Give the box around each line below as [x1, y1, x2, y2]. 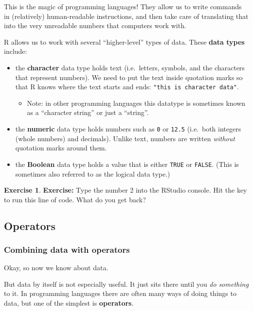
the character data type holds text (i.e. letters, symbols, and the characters [15, 62, 245, 72]
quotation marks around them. [15, 143, 107, 153]
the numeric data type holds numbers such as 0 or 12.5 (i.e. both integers [15, 124, 241, 133]
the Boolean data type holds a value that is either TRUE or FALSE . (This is [15, 159, 239, 169]
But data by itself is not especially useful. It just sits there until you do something [4, 278, 249, 289]
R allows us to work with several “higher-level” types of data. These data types [4, 36, 245, 47]
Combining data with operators [4, 243, 130, 255]
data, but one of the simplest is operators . [4, 298, 134, 308]
